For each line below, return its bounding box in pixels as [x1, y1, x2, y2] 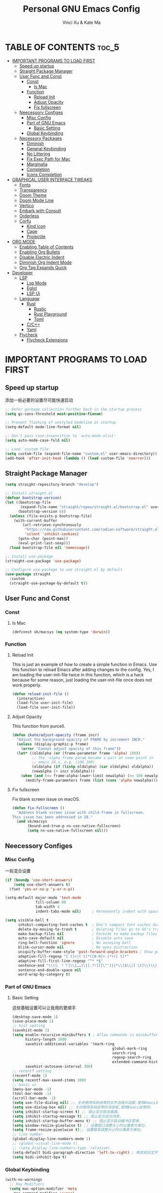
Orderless [19, 213, 39, 218]
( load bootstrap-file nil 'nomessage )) [9, 545, 90, 550]
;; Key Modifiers [9, 1181, 45, 1187]
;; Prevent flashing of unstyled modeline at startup [5, 420, 116, 425]
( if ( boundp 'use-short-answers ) [5, 877, 73, 883]
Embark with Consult [19, 208, 62, 214]
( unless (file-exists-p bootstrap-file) [9, 513, 92, 519]
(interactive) [16, 696, 45, 701]
